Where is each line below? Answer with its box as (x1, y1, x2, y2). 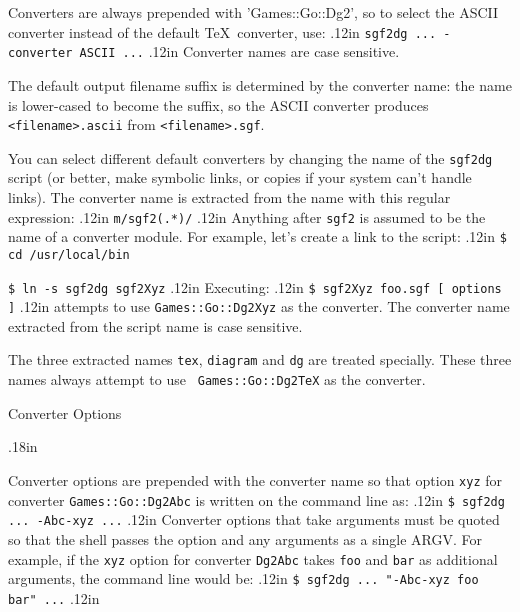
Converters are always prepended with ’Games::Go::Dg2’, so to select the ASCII (8, 2, 499, 22)
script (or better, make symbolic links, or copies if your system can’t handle (8, 167, 472, 188)
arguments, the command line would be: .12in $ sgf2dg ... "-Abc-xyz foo (8, 568, 479, 589)
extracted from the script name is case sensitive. (8, 315, 303, 336)
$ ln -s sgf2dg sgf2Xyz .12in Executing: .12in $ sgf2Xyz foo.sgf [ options (8, 276, 502, 297)
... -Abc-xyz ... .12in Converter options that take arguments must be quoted (8, 509, 500, 530)
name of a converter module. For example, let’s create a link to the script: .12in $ (8, 226, 507, 247)
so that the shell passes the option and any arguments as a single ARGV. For (8, 528, 483, 549)
